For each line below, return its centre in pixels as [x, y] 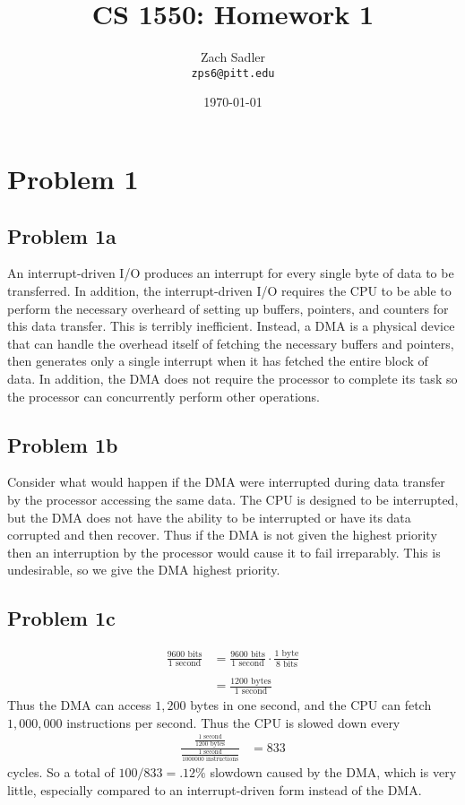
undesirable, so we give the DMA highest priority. [144, 570]
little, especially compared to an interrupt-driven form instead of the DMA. [215, 789]
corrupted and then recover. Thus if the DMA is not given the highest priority [222, 535]
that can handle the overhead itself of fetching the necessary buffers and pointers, [231, 343]
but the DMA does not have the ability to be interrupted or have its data [209, 517]
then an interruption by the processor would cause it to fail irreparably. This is [224, 552]
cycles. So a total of [61, 771]
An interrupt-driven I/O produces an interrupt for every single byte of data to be [231, 273]
